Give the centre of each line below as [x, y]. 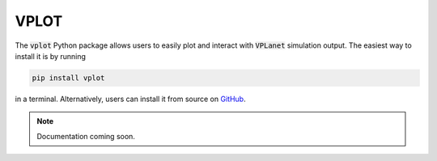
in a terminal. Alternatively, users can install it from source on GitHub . [130, 99]
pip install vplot [68, 78]
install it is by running [51, 56]
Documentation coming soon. [86, 136]
